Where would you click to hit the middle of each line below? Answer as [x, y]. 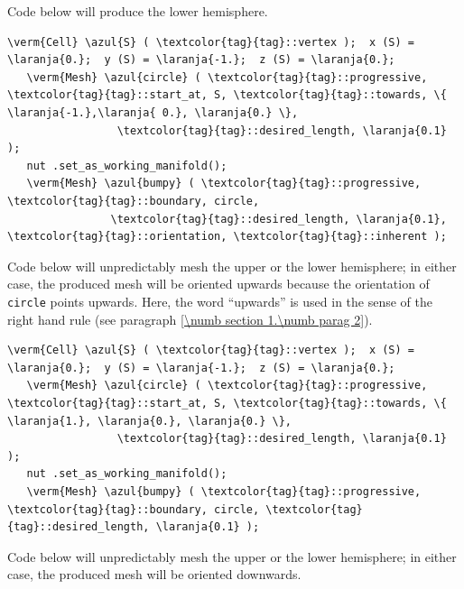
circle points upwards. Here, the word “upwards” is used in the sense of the [220, 301]
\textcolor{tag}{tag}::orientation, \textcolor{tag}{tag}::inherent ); [227, 237]
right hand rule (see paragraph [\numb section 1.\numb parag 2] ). [190, 319]
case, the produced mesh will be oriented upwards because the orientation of [218, 284]
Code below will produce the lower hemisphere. [138, 11]
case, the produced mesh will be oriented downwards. [154, 574]
